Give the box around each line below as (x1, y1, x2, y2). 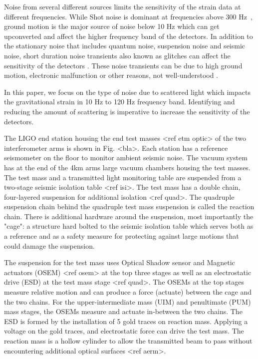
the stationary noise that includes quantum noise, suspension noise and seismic (4, 40, 246, 51)
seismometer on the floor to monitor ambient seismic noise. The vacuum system (4, 152, 248, 163)
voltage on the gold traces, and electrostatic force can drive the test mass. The (4, 326, 244, 336)
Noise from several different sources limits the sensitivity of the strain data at (4, 1, 241, 11)
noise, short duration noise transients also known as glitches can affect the (4, 50, 231, 60)
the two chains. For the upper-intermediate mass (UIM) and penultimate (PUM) (4, 296, 251, 307)
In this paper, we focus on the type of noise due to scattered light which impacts (4, 86, 251, 97)
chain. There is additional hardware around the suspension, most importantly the (4, 211, 254, 221)
